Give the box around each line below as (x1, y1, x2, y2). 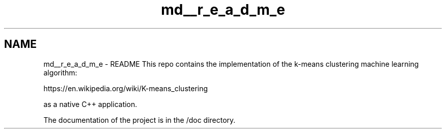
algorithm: (43, 68, 77, 77)
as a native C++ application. (43, 99, 137, 109)
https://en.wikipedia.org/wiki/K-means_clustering (43, 84, 208, 93)
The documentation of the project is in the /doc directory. (43, 115, 236, 124)
